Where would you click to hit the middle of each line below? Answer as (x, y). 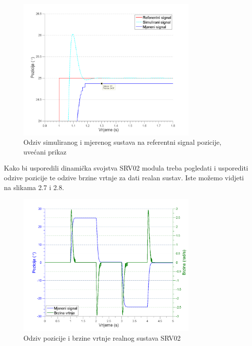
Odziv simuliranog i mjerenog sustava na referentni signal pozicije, (123, 142)
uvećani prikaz (45, 151)
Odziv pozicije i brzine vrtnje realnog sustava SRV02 (102, 338)
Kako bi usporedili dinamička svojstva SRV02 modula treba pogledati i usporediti (126, 168)
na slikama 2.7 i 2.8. (34, 187)
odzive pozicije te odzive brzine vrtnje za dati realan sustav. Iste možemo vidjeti (124, 177)
